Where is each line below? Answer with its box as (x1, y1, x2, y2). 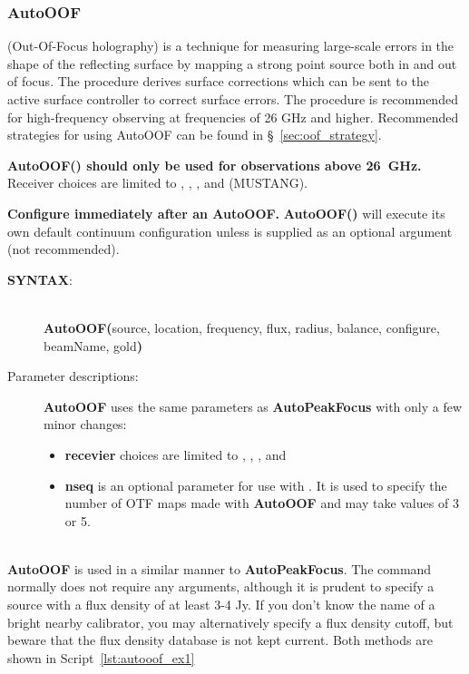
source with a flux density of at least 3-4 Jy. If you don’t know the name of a (7, 595, 435, 614)
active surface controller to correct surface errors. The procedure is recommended (7, 90, 458, 108)
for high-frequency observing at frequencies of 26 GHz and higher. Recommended (7, 107, 459, 126)
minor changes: (44, 415, 127, 434)
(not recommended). (7, 239, 120, 259)
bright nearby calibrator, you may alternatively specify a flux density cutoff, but (7, 612, 454, 631)
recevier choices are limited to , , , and (64, 444, 287, 464)
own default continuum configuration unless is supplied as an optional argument (7, 221, 453, 240)
